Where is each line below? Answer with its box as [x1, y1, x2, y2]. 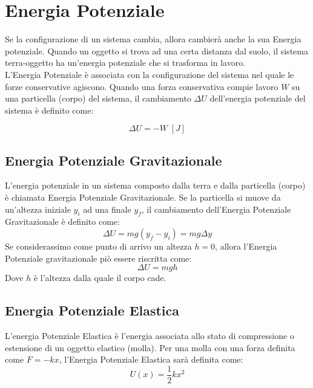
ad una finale [83, 202, 131, 215]
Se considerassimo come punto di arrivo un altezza [5, 240, 192, 253]
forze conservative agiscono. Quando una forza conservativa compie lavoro [5, 80, 278, 92]
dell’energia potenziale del [209, 92, 306, 105]
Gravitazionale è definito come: [5, 215, 120, 228]
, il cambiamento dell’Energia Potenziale [141, 202, 291, 215]
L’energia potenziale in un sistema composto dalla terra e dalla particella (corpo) [5, 179, 306, 192]
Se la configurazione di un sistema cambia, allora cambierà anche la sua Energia [5, 33, 301, 45]
